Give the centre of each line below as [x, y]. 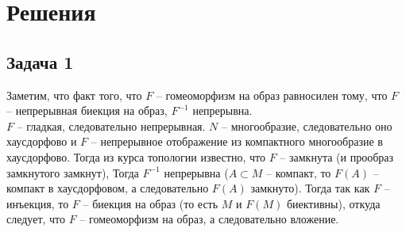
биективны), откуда [333, 203]
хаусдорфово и [42, 141]
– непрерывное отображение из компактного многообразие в [237, 141]
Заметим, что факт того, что [74, 95]
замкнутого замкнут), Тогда [73, 172]
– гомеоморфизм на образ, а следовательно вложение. [209, 219]
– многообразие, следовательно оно [307, 126]
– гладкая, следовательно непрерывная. [111, 126]
